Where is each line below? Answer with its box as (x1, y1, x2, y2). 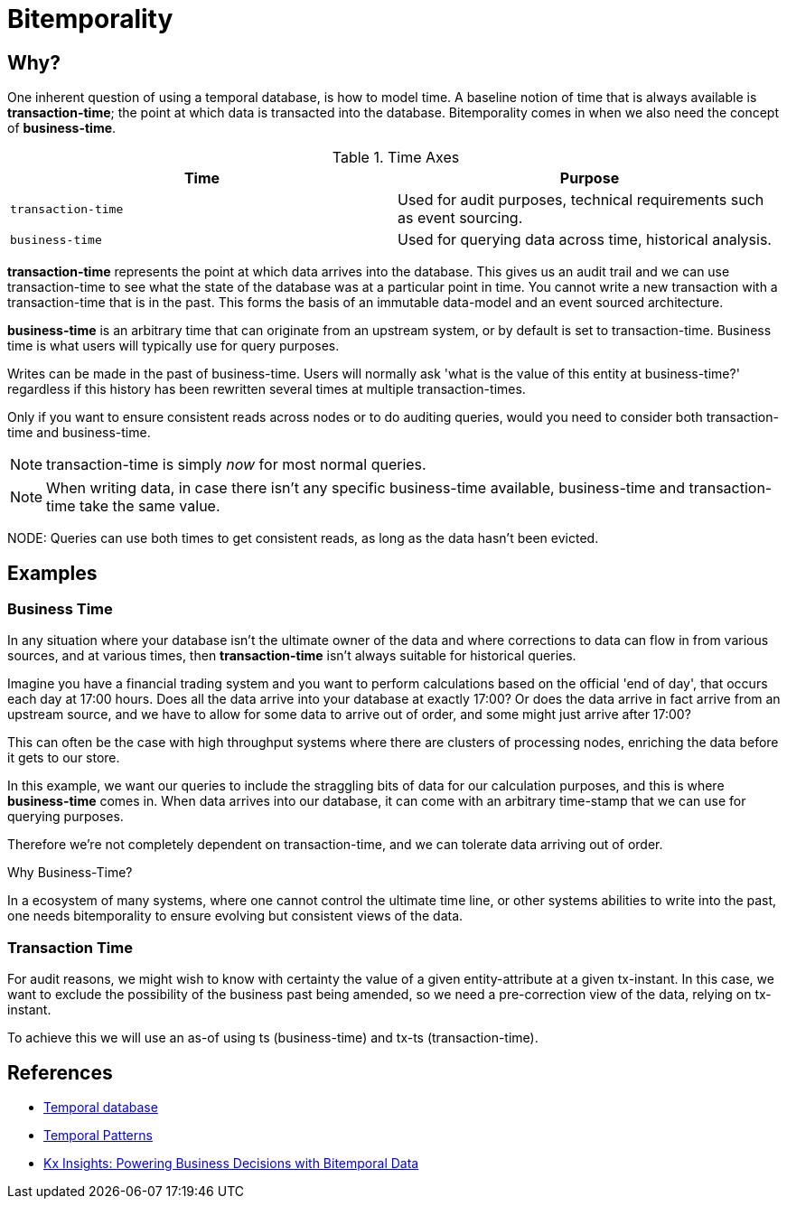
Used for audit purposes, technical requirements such (398, 191, 764, 210)
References (7, 1061, 113, 1084)
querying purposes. (7, 809, 124, 825)
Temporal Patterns (43, 1127, 153, 1143)
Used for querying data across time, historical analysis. (398, 230, 772, 249)
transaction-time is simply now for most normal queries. (46, 455, 426, 474)
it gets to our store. (7, 750, 120, 766)
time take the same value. (46, 497, 220, 516)
